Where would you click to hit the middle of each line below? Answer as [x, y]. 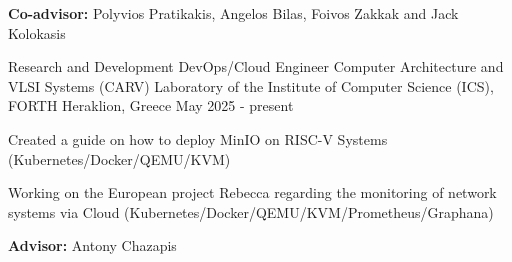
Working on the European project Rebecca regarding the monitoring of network [252, 192]
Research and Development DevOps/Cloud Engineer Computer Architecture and [256, 66]
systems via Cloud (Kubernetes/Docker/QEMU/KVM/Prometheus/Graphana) [251, 211]
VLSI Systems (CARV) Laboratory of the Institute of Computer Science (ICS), [251, 85]
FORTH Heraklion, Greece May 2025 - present [151, 105]
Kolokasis [37, 32]
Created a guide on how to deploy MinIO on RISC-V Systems [198, 138]
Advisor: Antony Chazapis [92, 245]
